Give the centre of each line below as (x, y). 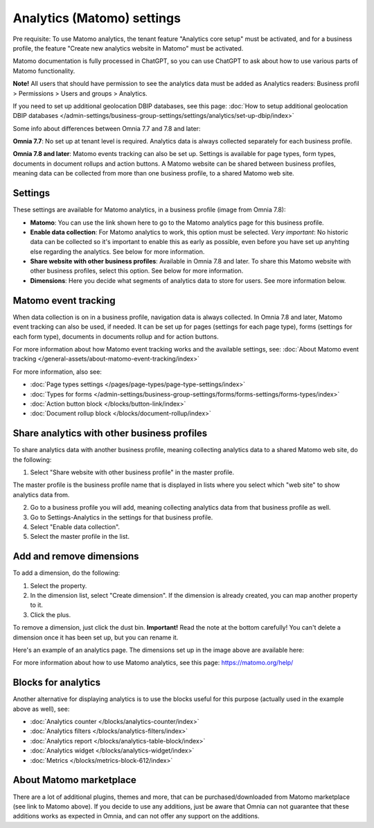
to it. (36, 605)
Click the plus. (51, 614)
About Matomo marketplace (74, 780)
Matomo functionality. (44, 71)
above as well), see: (41, 709)
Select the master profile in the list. (80, 537)
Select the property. (59, 585)
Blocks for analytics (56, 683)
